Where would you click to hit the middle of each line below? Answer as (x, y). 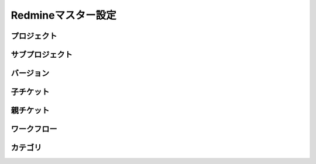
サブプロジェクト (42, 55)
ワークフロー (34, 129)
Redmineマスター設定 (63, 15)
